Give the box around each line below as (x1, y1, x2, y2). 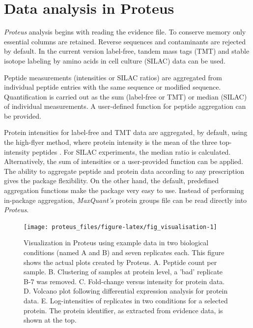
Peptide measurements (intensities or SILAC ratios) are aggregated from (4, 72, 222, 82)
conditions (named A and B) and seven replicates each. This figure (24, 247, 225, 258)
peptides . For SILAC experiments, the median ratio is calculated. (32, 146, 231, 157)
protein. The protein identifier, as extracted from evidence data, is (24, 305, 223, 315)
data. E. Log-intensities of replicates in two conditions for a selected (24, 295, 228, 306)
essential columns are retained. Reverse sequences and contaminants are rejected (4, 36, 246, 46)
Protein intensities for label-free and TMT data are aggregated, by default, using (4, 127, 248, 137)
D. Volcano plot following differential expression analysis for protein (24, 286, 228, 296)
